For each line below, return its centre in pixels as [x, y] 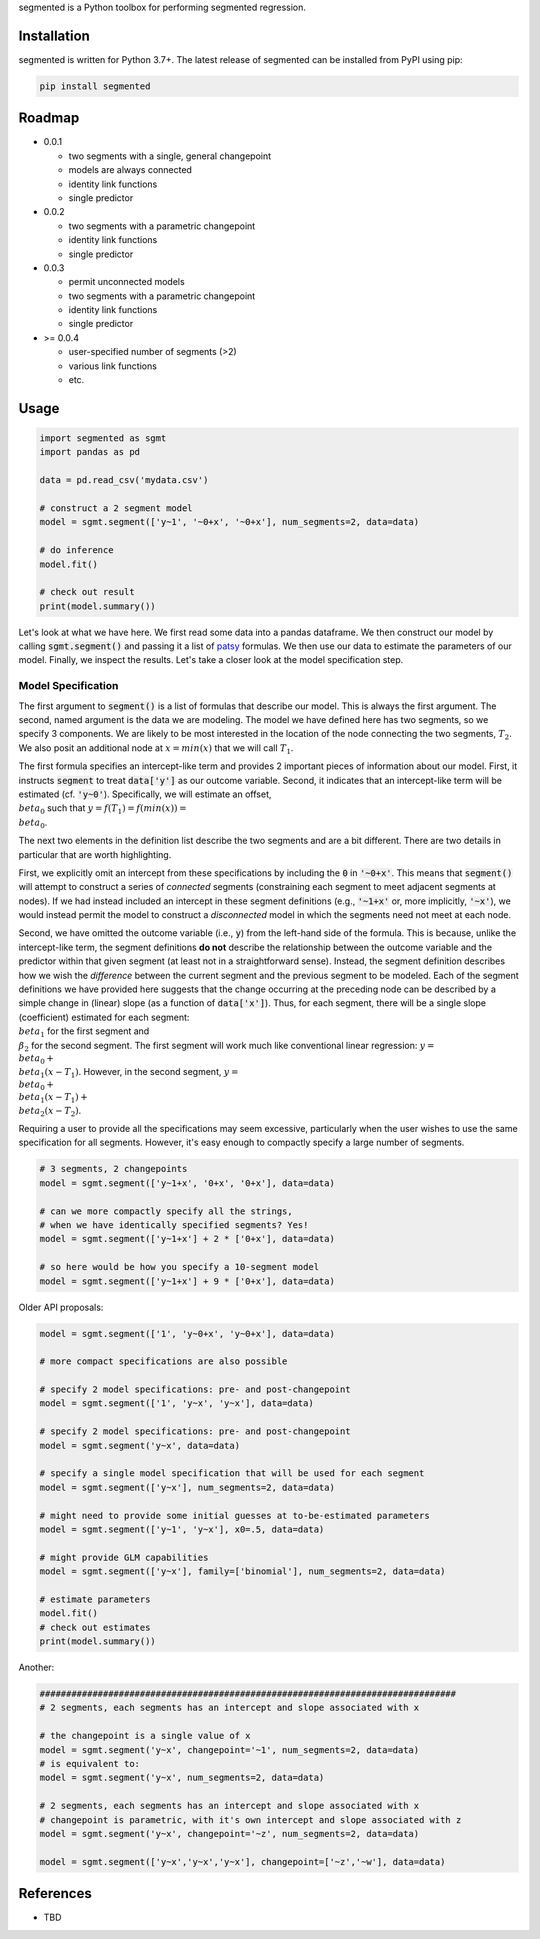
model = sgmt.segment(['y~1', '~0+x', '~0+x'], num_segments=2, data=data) [229, 522]
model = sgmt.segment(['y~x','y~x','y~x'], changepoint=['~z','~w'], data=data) [242, 1861]
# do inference [76, 550]
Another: [36, 1667]
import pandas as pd [89, 452]
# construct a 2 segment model [116, 508]
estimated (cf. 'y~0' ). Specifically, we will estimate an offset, [145, 794]
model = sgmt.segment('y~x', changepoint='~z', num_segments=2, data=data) [229, 1833]
